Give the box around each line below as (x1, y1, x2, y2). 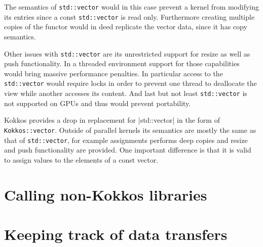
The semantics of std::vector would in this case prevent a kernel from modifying (4, 2, 259, 12)
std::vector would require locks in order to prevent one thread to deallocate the (4, 78, 257, 88)
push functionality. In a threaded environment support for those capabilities (4, 58, 240, 69)
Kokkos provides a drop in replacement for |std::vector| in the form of (4, 115, 220, 125)
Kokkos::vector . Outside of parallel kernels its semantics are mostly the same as (4, 124, 256, 135)
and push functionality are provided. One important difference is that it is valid (4, 144, 251, 155)
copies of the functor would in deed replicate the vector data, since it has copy (4, 21, 247, 32)
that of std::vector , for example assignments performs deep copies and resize (4, 134, 248, 145)
